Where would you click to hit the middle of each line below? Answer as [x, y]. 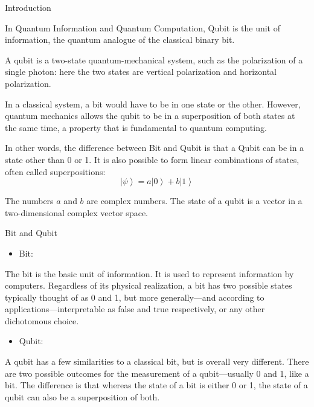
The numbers [29, 201]
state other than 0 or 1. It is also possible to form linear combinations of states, [152, 159]
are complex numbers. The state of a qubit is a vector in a [194, 201]
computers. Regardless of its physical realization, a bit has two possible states [149, 285]
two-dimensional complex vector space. [76, 212]
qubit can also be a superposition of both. [82, 396]
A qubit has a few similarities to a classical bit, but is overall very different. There [157, 361]
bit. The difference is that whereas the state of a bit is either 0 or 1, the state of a [156, 385]
